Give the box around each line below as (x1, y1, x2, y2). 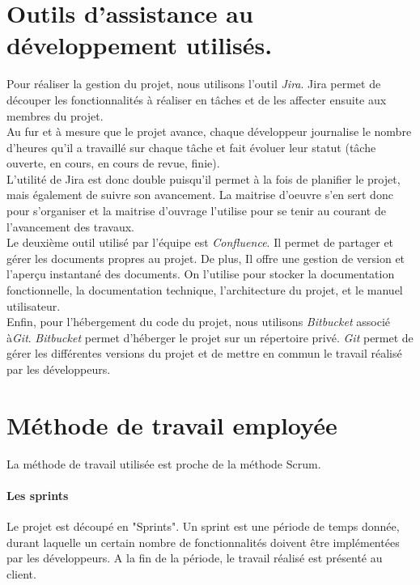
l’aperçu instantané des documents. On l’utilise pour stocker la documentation (6, 265, 395, 282)
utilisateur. (6, 297, 61, 314)
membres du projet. (6, 107, 104, 124)
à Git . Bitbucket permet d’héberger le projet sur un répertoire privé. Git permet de (6, 329, 414, 345)
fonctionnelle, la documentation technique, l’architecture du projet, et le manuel (6, 282, 403, 299)
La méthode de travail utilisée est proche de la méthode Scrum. (6, 455, 321, 472)
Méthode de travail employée (6, 408, 337, 441)
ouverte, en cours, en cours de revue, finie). (6, 155, 220, 172)
